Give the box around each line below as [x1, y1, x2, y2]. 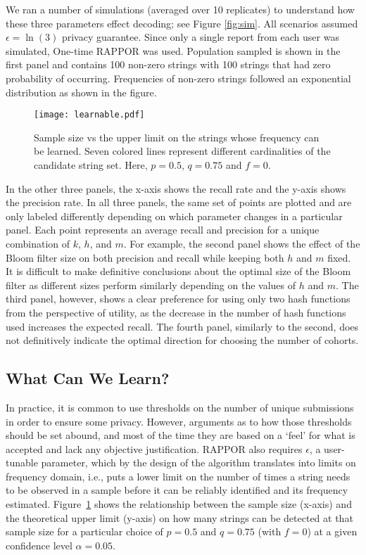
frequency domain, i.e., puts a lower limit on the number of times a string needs [6, 468, 351, 483]
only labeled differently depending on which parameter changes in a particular [6, 208, 343, 223]
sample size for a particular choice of [6, 524, 163, 539]
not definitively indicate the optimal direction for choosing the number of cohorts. [6, 333, 359, 347]
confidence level [6, 537, 72, 552]
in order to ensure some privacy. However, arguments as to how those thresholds [6, 414, 352, 428]
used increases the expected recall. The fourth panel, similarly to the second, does [6, 319, 359, 333]
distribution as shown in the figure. [6, 84, 157, 99]
